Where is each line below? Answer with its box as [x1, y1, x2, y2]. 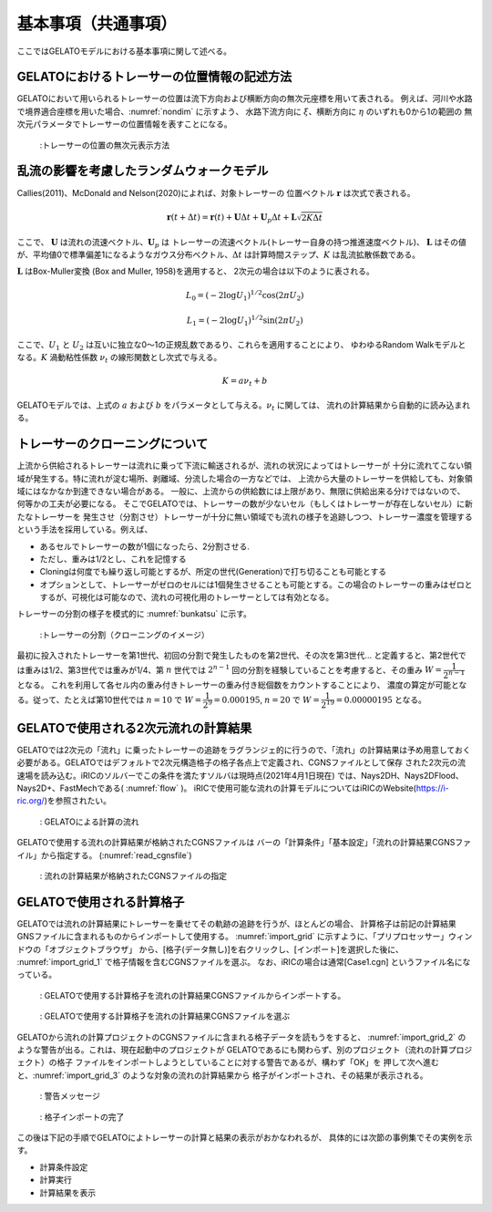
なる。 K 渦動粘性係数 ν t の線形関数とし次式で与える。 [16, 352, 222, 365]
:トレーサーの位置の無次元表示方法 [39, 140, 170, 150]
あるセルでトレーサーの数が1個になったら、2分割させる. [39, 541, 250, 552]
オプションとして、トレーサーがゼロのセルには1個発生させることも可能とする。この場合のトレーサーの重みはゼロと [39, 579, 473, 590]
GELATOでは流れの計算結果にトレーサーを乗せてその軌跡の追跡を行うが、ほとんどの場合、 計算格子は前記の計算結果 [16, 917, 457, 929]
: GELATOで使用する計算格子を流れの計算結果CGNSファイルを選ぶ [39, 1010, 291, 1021]
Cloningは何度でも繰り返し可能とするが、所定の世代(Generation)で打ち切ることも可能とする [39, 566, 387, 577]
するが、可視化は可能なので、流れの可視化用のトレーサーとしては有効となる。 [39, 592, 334, 603]
